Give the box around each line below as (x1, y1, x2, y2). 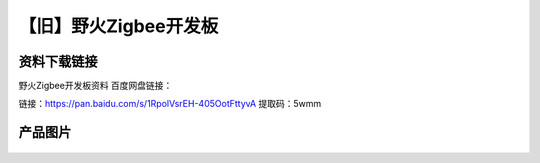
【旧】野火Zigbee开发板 (18, 15, 219, 37)
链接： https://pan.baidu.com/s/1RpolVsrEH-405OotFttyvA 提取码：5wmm (18, 98, 322, 110)
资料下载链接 (18, 53, 98, 70)
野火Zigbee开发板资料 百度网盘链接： (18, 80, 173, 92)
